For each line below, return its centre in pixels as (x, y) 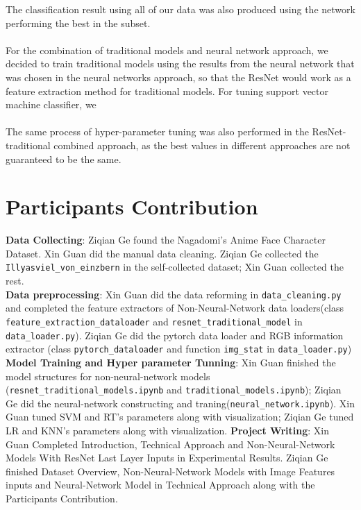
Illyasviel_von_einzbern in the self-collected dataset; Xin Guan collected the (175, 267)
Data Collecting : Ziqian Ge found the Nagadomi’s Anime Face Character (166, 240)
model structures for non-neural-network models (108, 376)
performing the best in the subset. (78, 23)
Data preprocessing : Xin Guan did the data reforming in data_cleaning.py (174, 294)
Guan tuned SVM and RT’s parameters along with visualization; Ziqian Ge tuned (180, 417)
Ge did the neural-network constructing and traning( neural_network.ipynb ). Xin (180, 403)
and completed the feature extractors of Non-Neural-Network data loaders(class (175, 308)
